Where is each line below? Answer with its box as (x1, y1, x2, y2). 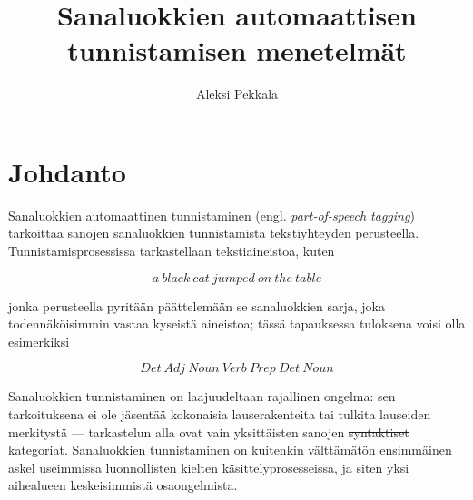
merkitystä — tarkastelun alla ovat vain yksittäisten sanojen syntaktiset (8, 422, 409, 441)
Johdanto (8, 152, 126, 190)
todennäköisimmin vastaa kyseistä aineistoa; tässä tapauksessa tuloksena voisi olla (8, 314, 466, 333)
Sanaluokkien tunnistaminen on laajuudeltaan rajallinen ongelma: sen (8, 387, 396, 406)
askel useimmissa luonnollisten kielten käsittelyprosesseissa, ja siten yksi (8, 457, 409, 476)
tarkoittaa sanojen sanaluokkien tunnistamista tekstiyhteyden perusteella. (8, 223, 419, 242)
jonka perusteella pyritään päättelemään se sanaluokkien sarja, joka (8, 296, 386, 315)
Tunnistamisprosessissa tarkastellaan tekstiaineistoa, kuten (8, 241, 335, 260)
